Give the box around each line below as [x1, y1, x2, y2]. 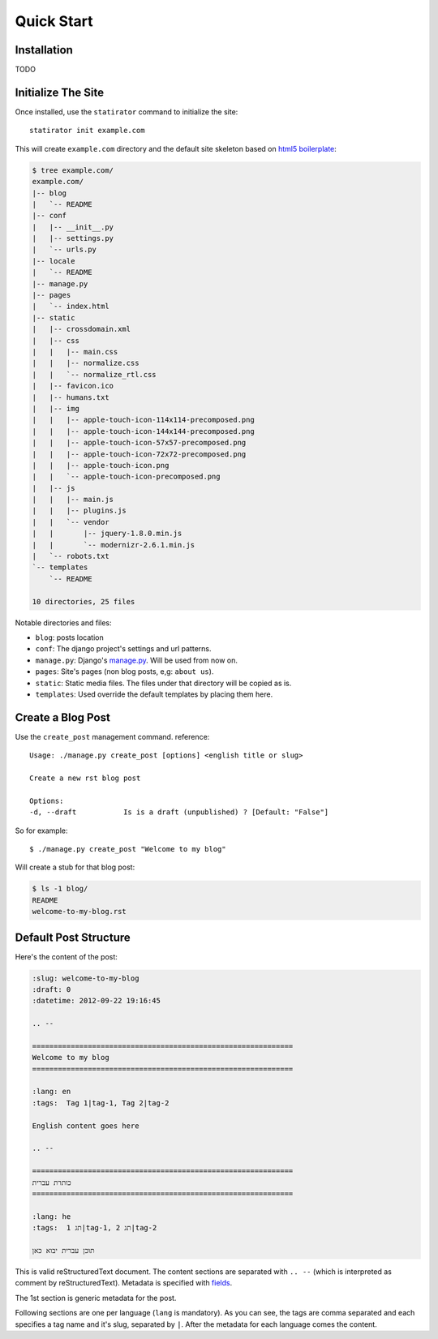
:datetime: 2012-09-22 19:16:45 [32, 996, 161, 1006]
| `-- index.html [32, 302, 109, 311]
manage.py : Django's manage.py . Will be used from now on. [35, 655, 238, 665]
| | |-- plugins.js [32, 506, 127, 515]
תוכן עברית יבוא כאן [32, 1246, 95, 1255]
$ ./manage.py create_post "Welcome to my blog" [29, 844, 226, 853]
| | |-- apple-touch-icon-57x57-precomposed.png [32, 438, 247, 448]
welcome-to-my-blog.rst [32, 907, 127, 916]
